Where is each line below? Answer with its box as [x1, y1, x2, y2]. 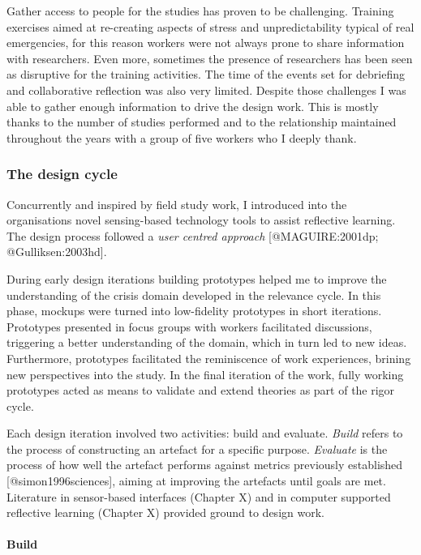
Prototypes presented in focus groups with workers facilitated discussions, [6, 318, 372, 335]
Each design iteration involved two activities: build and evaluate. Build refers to [6, 425, 403, 442]
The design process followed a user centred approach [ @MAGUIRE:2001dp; [6, 227, 379, 244]
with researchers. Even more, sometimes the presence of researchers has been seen [6, 49, 413, 66]
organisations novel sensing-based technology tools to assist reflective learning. [6, 211, 396, 228]
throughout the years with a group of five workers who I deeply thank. [6, 129, 357, 146]
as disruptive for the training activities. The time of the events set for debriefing [6, 66, 405, 83]
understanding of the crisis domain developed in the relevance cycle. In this [6, 286, 381, 303]
